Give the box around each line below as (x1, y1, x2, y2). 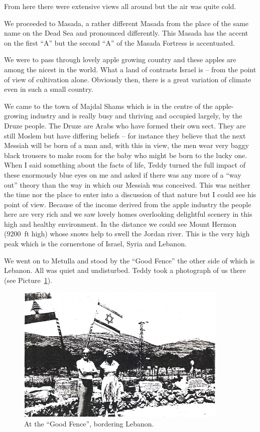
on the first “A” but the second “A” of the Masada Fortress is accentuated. (4, 37, 235, 48)
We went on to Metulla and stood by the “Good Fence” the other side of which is (4, 255, 255, 265)
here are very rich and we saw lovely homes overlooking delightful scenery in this (4, 209, 252, 219)
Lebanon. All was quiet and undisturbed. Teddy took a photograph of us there (4, 265, 246, 275)
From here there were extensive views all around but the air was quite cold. (4, 1, 236, 11)
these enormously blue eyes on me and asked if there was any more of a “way (4, 169, 241, 180)
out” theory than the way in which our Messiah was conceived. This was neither (4, 179, 250, 190)
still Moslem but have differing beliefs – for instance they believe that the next (4, 130, 246, 140)
